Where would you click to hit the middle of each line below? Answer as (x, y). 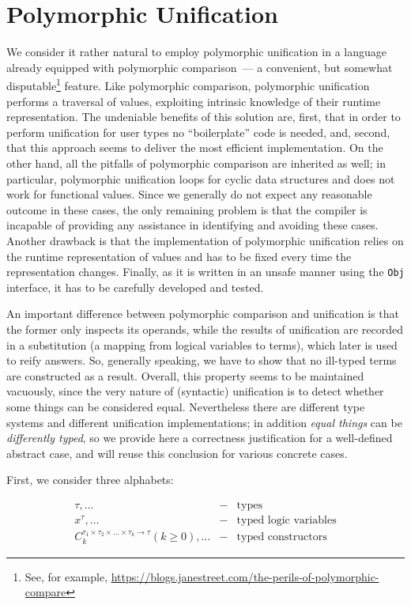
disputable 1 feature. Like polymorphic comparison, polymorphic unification (188, 84)
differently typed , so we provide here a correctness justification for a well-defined (200, 438)
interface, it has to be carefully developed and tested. (135, 287)
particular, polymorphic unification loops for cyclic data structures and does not (201, 178)
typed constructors (282, 537)
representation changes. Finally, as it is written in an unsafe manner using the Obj (205, 272)
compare (45, 592)
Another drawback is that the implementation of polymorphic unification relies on (205, 240)
